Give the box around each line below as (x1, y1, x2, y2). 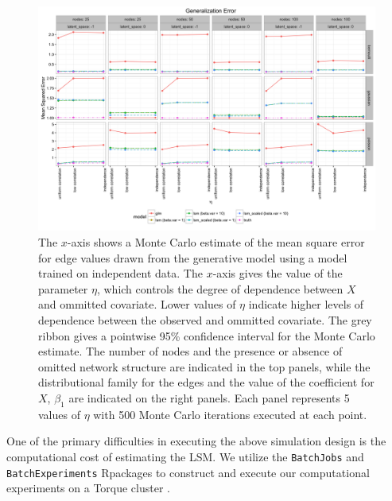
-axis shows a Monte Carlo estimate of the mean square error (67, 233, 365, 250)
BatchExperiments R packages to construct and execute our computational (6, 464, 370, 480)
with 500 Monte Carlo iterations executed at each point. (93, 406, 367, 422)
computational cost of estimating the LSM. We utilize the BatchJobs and (6, 448, 364, 464)
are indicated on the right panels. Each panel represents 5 (68, 389, 350, 406)
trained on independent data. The (38, 265, 203, 282)
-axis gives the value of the (212, 265, 343, 282)
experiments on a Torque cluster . (6, 480, 170, 496)
